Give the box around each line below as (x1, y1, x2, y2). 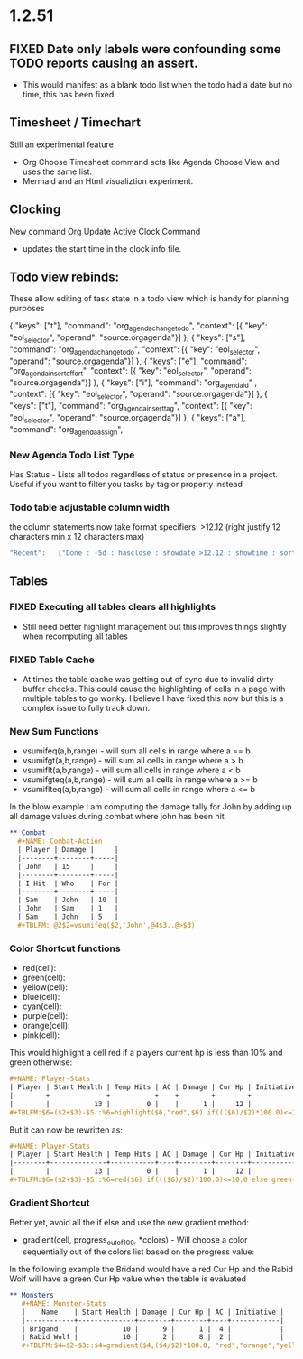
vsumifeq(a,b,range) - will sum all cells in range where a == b (22, 745, 251, 756)
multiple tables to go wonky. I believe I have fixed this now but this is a (22, 693, 284, 704)
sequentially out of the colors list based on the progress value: (22, 1246, 255, 1257)
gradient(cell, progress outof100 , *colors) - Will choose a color (22, 1234, 248, 1247)
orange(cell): (22, 1021, 70, 1031)
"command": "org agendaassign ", (9, 423, 124, 437)
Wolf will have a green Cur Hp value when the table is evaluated (9, 1273, 246, 1284)
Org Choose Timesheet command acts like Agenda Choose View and (22, 156, 280, 167)
